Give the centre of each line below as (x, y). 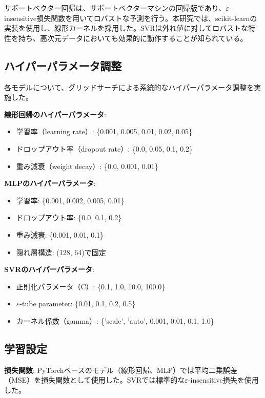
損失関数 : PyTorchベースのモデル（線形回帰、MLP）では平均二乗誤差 (121, 370)
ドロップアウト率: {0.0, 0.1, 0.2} (69, 217)
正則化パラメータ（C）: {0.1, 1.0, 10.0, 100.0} (91, 286)
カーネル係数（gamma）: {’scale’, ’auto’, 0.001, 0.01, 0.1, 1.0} (115, 320)
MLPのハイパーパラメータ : (50, 183)
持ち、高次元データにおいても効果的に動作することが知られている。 (133, 38)
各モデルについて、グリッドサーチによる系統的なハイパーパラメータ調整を (129, 87)
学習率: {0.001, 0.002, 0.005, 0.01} (70, 200)
